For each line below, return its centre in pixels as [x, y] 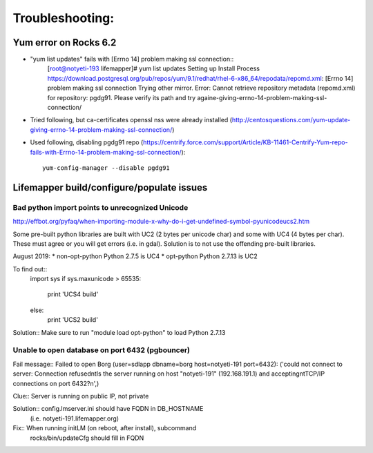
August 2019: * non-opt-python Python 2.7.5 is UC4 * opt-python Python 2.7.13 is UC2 [135, 256]
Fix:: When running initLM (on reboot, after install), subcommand [105, 428]
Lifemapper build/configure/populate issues [110, 187]
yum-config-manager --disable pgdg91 [106, 168]
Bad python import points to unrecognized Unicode [101, 207]
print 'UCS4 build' [73, 294]
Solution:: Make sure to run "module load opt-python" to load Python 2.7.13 [119, 332]
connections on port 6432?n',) [56, 383]
